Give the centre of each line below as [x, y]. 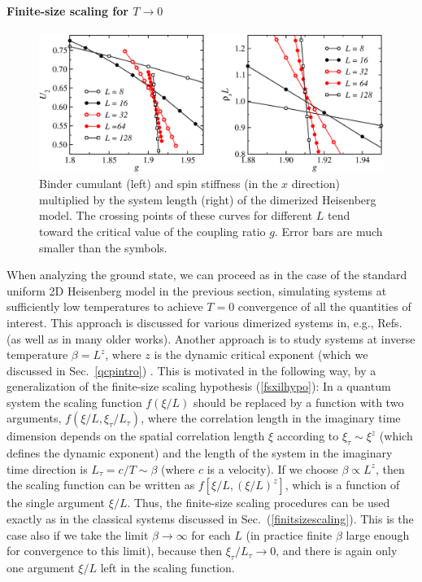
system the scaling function [74, 402]
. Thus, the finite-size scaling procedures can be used [259, 503]
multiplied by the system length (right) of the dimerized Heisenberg [208, 199]
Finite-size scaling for [67, 10]
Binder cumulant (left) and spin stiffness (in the [159, 184]
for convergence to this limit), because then [115, 551]
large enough [378, 534]
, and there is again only [337, 551]
